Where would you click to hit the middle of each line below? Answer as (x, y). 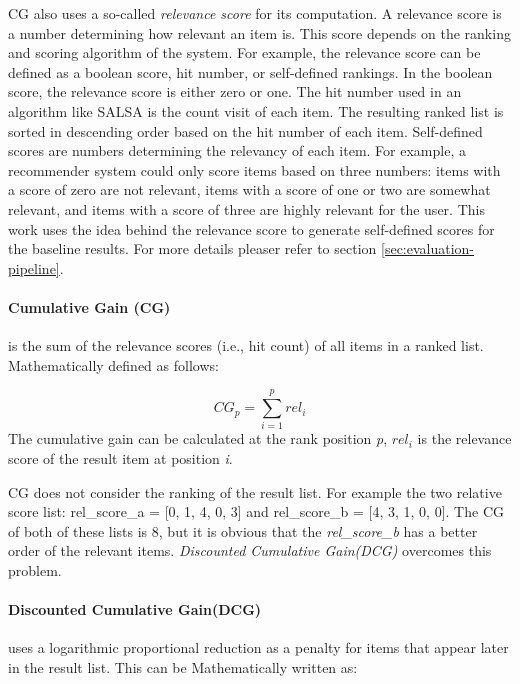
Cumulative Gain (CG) (89, 306)
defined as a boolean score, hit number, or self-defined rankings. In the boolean (250, 71)
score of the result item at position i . (120, 458)
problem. (35, 569)
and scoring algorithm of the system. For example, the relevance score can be (244, 52)
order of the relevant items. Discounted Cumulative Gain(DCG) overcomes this (250, 550)
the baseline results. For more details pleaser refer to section (192, 248)
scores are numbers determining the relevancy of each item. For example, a (237, 150)
